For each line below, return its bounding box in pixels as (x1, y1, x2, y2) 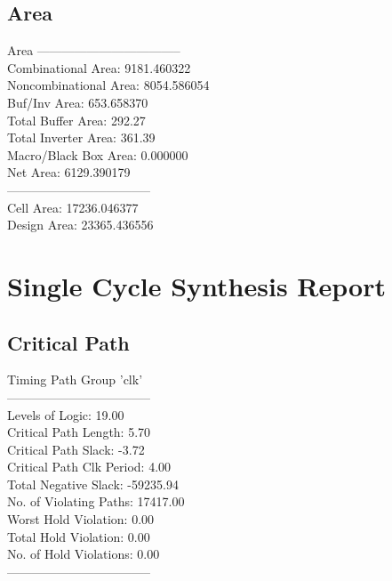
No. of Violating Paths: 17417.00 (7, 492, 185, 511)
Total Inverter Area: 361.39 (7, 128, 156, 147)
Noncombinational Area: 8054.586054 (7, 76, 210, 94)
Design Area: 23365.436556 (7, 215, 154, 234)
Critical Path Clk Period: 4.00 (7, 457, 172, 476)
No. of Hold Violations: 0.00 (7, 545, 160, 563)
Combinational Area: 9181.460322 (7, 58, 191, 77)
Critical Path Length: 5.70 (7, 423, 151, 441)
